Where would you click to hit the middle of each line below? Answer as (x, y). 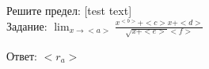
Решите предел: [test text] (69, 10)
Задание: (27, 25)
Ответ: (22, 55)
